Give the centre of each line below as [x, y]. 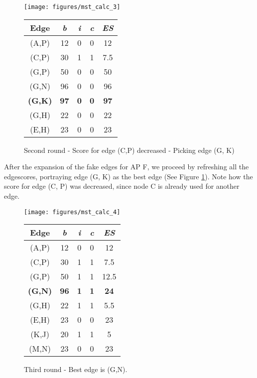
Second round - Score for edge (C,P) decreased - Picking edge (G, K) [129, 150]
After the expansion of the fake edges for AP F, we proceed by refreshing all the [127, 167]
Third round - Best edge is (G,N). [76, 369]
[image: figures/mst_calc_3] [72, 7]
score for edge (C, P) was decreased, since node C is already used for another [122, 186]
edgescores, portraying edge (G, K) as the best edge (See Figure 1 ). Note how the [128, 176]
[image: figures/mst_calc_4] [72, 212]
